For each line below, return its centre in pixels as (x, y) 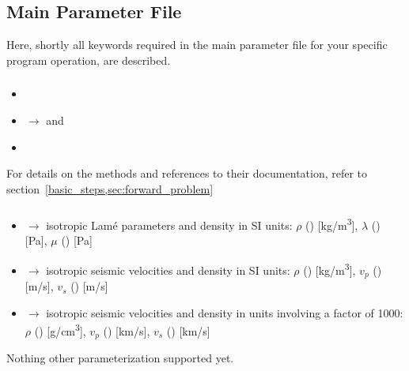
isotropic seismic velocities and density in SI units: (168, 270)
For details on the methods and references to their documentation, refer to (187, 173)
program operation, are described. (89, 60)
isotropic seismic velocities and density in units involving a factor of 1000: (225, 312)
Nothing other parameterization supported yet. (120, 358)
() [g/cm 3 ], (60, 330)
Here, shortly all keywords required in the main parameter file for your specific (197, 45)
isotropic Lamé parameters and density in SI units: (169, 225)
